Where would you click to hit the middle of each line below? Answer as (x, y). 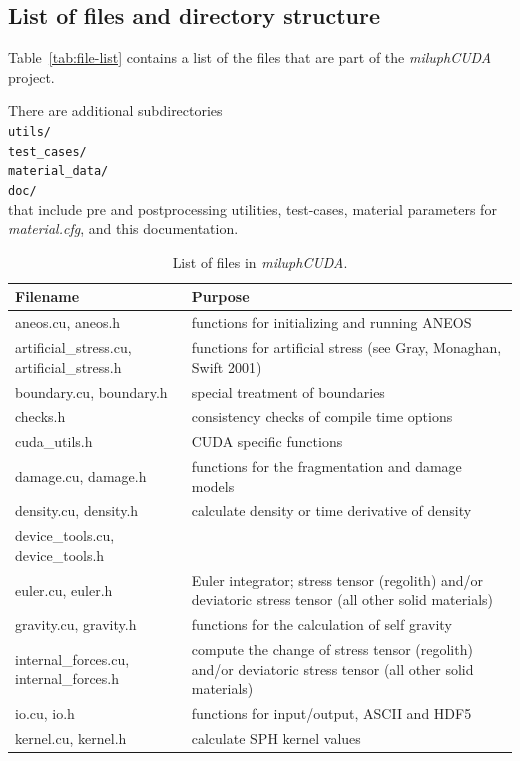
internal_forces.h (67, 678)
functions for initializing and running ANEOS (331, 322)
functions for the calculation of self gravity (321, 624)
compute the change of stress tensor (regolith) (332, 649)
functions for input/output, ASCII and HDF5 (331, 713)
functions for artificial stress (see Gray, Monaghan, (346, 347)
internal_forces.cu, (72, 658)
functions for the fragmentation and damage (326, 466)
